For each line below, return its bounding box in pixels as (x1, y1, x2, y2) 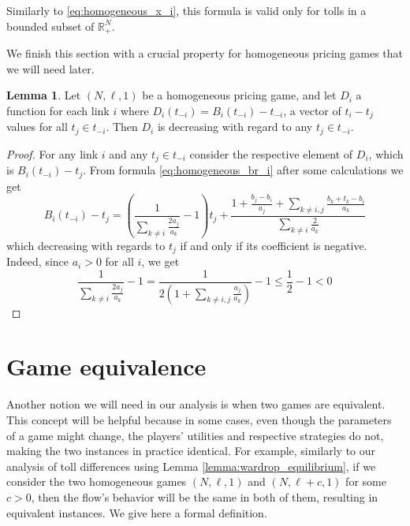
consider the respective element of (189, 145, 353, 162)
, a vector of (283, 102, 341, 118)
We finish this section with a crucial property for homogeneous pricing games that (6, 45, 404, 62)
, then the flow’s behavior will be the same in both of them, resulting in (31, 488, 378, 505)
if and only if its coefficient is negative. (180, 237, 367, 253)
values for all (6, 118, 68, 135)
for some (345, 473, 386, 490)
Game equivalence (6, 350, 207, 382)
